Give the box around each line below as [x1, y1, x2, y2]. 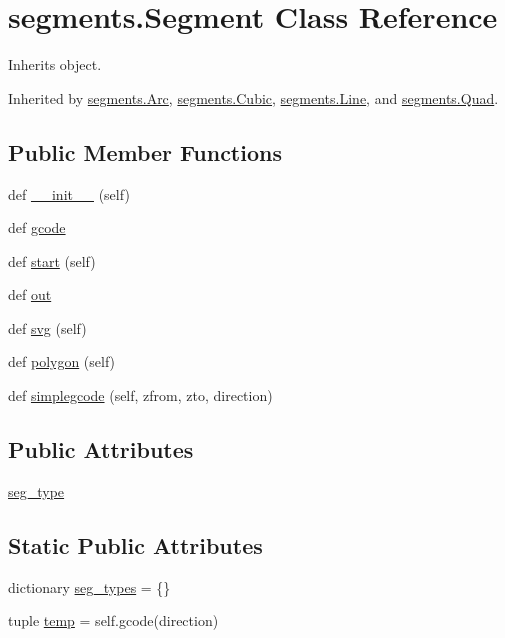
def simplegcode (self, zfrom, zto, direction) [8, 385, 273, 406]
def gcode [8, 217, 66, 238]
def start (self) [8, 250, 96, 271]
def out [8, 284, 52, 305]
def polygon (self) [8, 351, 116, 372]
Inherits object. [8, 54, 102, 75]
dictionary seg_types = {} [8, 576, 171, 597]
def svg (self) [8, 317, 87, 338]
